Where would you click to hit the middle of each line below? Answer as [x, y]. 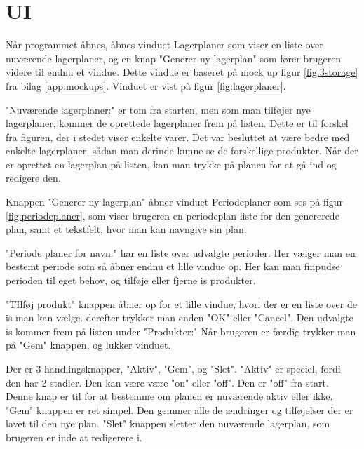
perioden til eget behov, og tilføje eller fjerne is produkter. [131, 280]
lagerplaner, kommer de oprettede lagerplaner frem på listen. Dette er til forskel [177, 123]
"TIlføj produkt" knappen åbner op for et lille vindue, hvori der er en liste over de [181, 303]
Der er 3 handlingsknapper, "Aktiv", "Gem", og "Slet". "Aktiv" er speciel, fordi [173, 368]
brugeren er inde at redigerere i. [74, 437]
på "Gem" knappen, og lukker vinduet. [88, 345]
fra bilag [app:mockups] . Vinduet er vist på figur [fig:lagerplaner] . [146, 85]
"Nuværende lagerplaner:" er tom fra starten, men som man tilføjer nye [158, 109]
